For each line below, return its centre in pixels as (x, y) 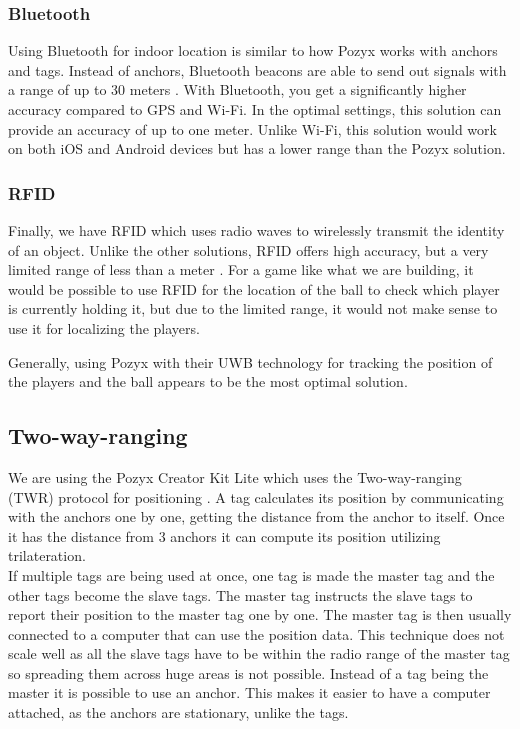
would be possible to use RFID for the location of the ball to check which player (254, 288)
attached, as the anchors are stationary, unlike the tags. (178, 712)
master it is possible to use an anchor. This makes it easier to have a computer (249, 692)
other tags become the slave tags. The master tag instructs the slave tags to (240, 594)
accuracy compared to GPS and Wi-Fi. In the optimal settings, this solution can (255, 109)
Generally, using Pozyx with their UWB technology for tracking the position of (250, 361)
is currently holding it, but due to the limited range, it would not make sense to (253, 308)
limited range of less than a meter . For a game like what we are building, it (241, 269)
